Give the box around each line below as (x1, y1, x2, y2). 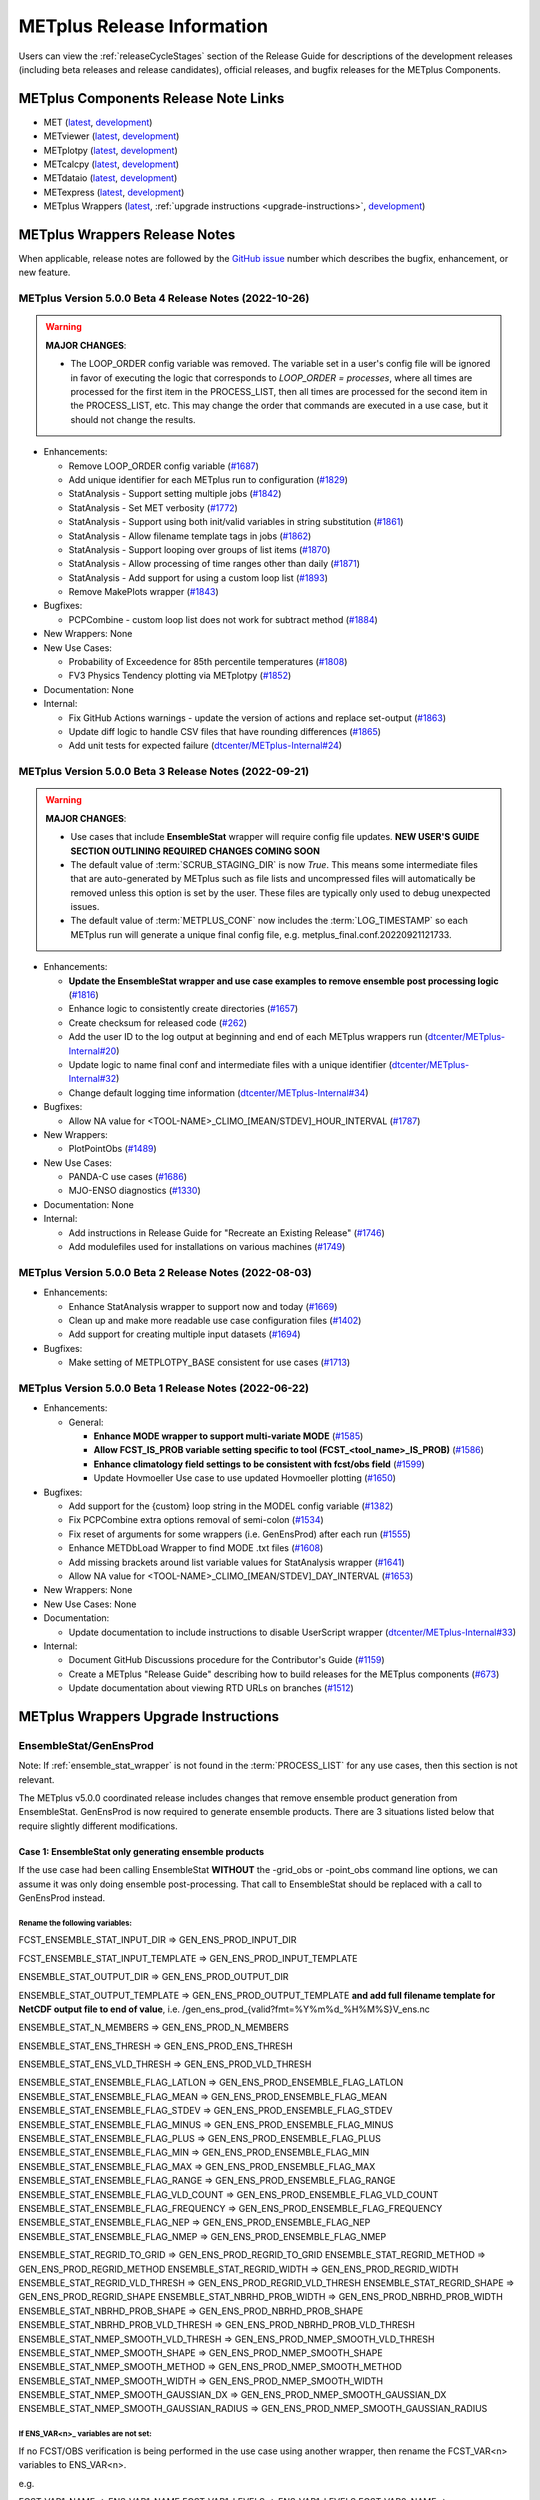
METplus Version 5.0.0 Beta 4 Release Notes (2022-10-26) (18, 291, 310, 305)
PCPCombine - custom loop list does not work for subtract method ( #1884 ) (68, 613, 379, 625)
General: (68, 1416, 104, 1428)
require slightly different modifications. (18, 1820, 179, 1832)
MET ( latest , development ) (43, 116, 153, 128)
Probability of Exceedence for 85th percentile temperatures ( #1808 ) (68, 656, 348, 668)
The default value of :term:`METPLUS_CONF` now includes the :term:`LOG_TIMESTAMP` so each (70, 915, 469, 927)
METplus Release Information (18, 15, 269, 37)
